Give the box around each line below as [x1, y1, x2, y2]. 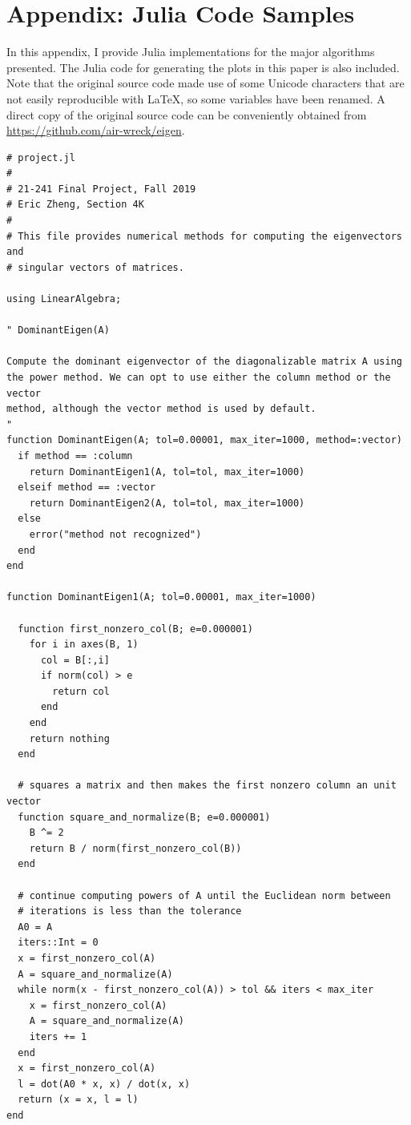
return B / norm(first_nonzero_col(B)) [29, 842, 242, 854]
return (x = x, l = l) [18, 1094, 139, 1106]
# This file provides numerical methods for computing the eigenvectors [6, 230, 402, 242]
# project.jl [6, 151, 75, 163]
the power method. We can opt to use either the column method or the [6, 372, 391, 383]
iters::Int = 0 [18, 937, 99, 949]
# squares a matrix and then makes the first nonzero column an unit [18, 780, 397, 792]
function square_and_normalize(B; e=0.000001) [18, 811, 271, 823]
